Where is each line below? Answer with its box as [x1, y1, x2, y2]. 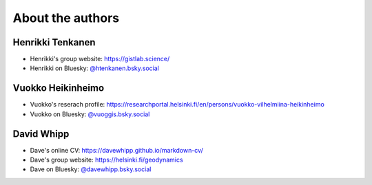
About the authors [12, 10, 120, 25]
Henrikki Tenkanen [12, 36, 96, 48]
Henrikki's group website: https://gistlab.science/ [30, 55, 170, 63]
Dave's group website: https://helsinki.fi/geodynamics [30, 155, 183, 164]
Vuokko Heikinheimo [12, 83, 105, 94]
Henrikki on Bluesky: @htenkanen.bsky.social [30, 64, 160, 72]
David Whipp [12, 128, 70, 140]
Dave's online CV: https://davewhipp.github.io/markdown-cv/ [30, 146, 203, 154]
